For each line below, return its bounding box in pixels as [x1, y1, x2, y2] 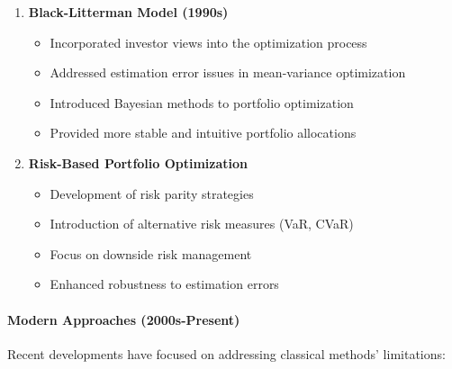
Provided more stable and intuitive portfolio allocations [50, 123, 357, 142]
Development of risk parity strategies [50, 184, 254, 202]
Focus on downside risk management [50, 244, 252, 263]
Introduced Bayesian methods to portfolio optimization [50, 93, 354, 112]
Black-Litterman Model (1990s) [28, 3, 229, 21]
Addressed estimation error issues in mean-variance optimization [50, 63, 406, 82]
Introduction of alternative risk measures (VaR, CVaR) [50, 214, 354, 233]
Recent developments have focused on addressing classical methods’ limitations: [7, 344, 446, 363]
